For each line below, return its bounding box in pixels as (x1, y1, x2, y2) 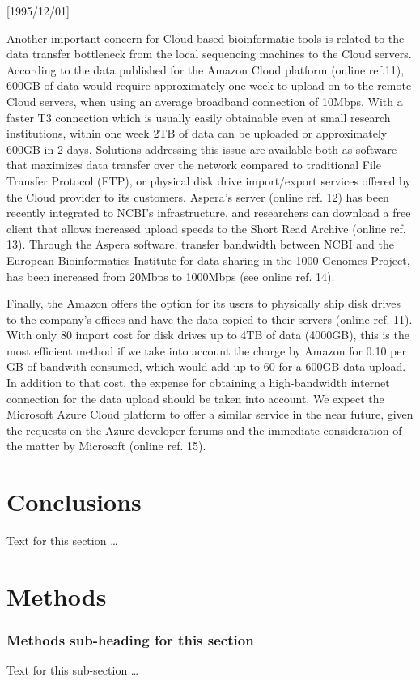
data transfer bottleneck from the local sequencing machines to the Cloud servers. (6, 45, 412, 62)
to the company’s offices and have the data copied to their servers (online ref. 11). (6, 310, 413, 327)
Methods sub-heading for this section (6, 630, 254, 650)
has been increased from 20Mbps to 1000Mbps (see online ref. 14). (6, 267, 335, 284)
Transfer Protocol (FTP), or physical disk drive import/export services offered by (6, 172, 411, 189)
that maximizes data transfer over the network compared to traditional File (6, 156, 381, 173)
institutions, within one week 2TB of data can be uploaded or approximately (6, 125, 388, 142)
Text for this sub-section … (6, 662, 139, 679)
